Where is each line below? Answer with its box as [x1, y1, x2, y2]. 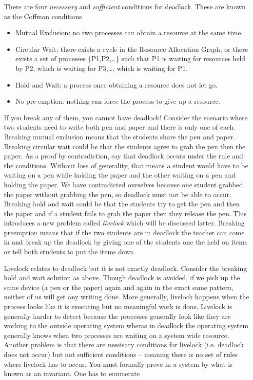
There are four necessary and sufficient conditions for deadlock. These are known [4, 1, 246, 11]
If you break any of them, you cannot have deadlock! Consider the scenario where [4, 112, 248, 122]
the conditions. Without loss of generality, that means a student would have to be [4, 160, 248, 170]
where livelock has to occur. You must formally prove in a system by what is [4, 358, 233, 369]
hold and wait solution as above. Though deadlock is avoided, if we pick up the [4, 272, 240, 283]
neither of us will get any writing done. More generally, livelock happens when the [4, 291, 249, 302]
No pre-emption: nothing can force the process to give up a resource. [15, 96, 220, 106]
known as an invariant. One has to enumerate [4, 368, 140, 379]
